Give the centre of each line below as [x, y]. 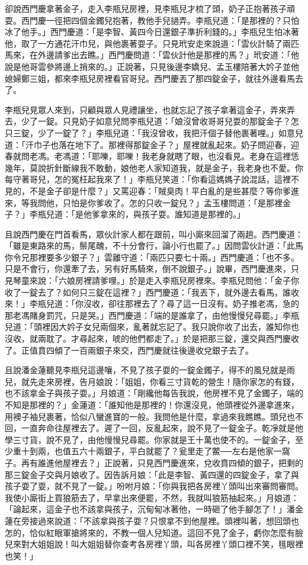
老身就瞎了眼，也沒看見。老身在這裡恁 [224, 156]
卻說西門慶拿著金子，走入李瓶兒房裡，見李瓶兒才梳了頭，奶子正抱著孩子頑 [150, 8]
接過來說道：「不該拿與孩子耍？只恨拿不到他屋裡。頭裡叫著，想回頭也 [164, 520]
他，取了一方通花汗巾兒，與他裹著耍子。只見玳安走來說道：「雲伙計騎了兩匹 [152, 43]
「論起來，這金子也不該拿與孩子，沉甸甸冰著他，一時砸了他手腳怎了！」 [146, 509]
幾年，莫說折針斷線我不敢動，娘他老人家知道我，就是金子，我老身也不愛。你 [154, 167]
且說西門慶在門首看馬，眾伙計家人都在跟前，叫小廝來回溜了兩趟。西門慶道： [154, 234]
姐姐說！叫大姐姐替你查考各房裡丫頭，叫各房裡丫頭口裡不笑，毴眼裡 [170, 544]
